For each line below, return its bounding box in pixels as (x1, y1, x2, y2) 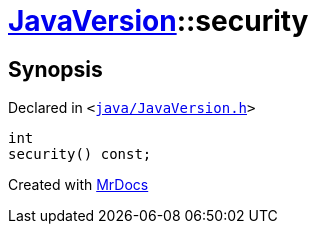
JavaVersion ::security (8, 4, 309, 38)
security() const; (8, 146, 152, 163)
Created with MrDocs (8, 176, 149, 194)
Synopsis (8, 56, 103, 82)
